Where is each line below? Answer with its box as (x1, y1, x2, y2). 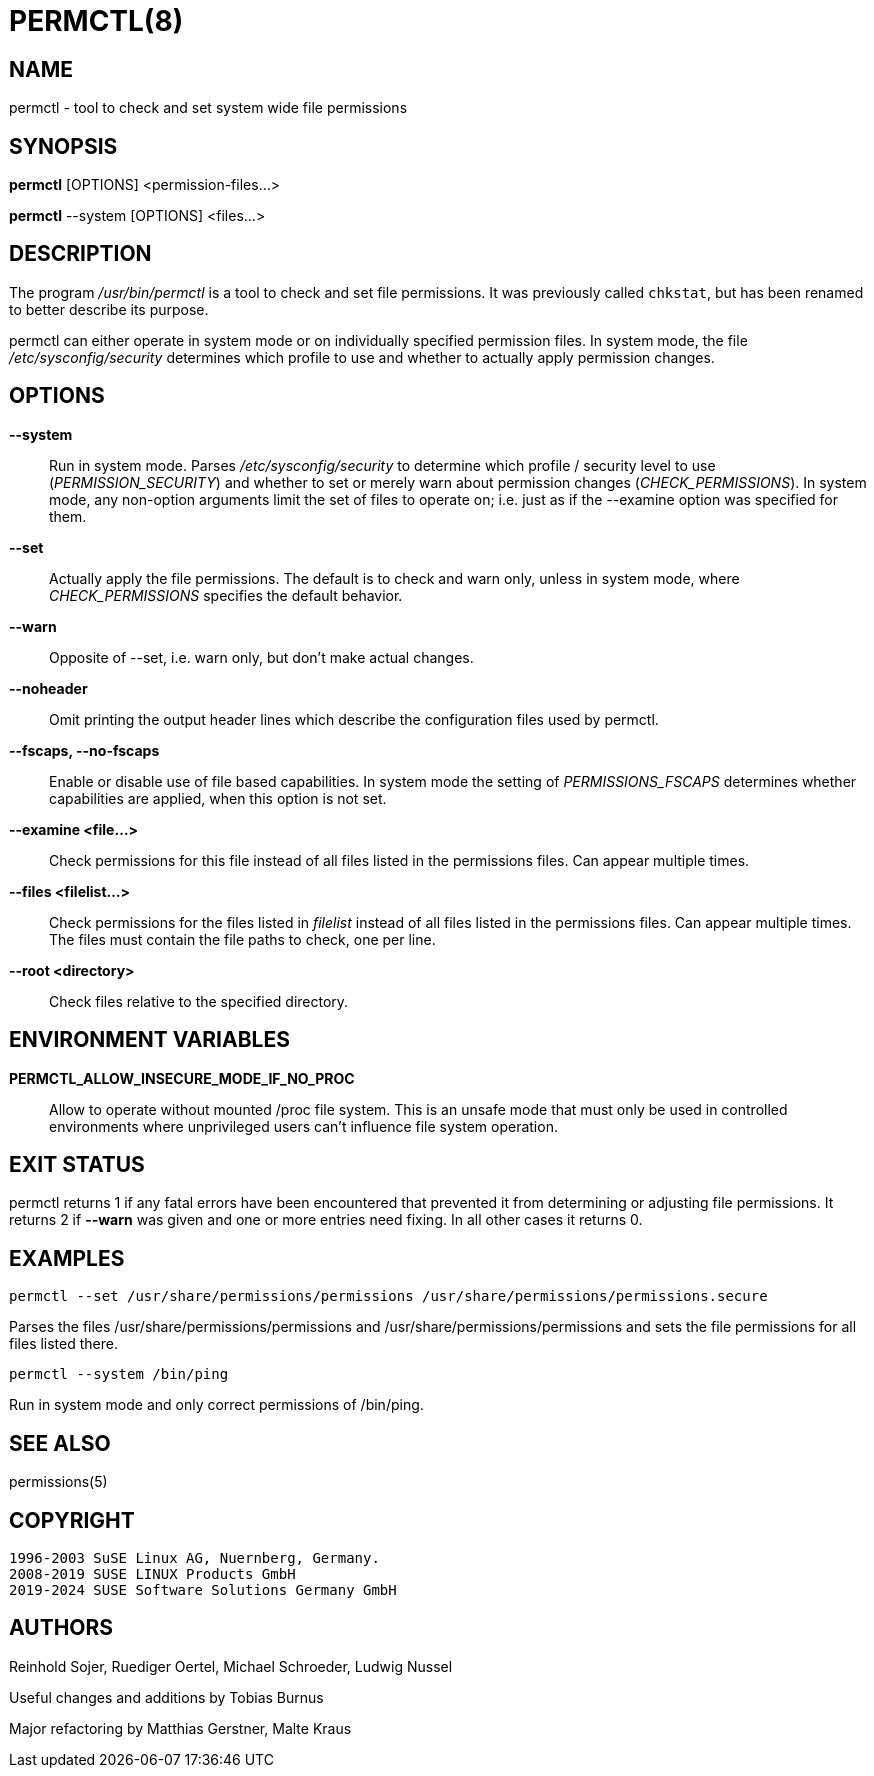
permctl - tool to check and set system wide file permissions (9, 99, 408, 117)
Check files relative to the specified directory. (49, 992, 349, 1010)
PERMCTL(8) (9, 4, 184, 38)
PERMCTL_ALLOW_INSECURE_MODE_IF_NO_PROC (9, 1069, 355, 1087)
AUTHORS (9, 1615, 114, 1641)
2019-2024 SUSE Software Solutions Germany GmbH (9, 1581, 397, 1598)
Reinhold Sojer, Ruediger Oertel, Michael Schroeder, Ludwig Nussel (9, 1657, 453, 1675)
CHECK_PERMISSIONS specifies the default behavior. (49, 586, 403, 604)
